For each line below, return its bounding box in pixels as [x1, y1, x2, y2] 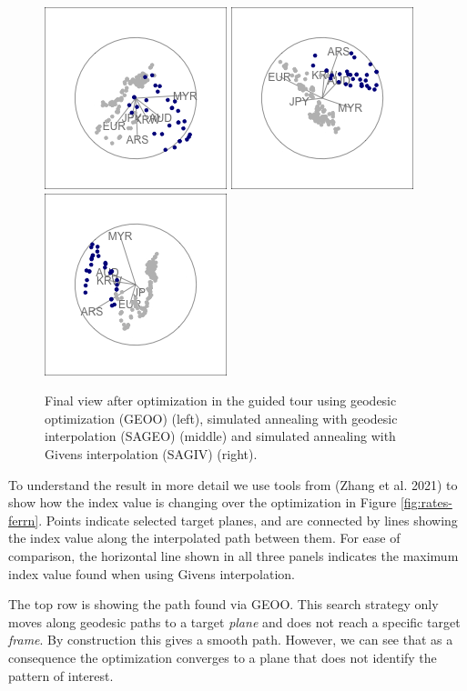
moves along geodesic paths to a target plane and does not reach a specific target [8, 612, 461, 631]
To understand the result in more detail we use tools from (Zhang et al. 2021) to [8, 475, 458, 494]
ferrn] [8, 510, 39, 529]
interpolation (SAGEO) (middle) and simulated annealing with [45, 426, 396, 446]
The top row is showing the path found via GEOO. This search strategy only [8, 595, 439, 614]
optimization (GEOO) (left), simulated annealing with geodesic [45, 408, 398, 427]
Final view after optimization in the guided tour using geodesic [45, 391, 397, 410]
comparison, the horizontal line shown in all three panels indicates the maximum [8, 546, 459, 565]
